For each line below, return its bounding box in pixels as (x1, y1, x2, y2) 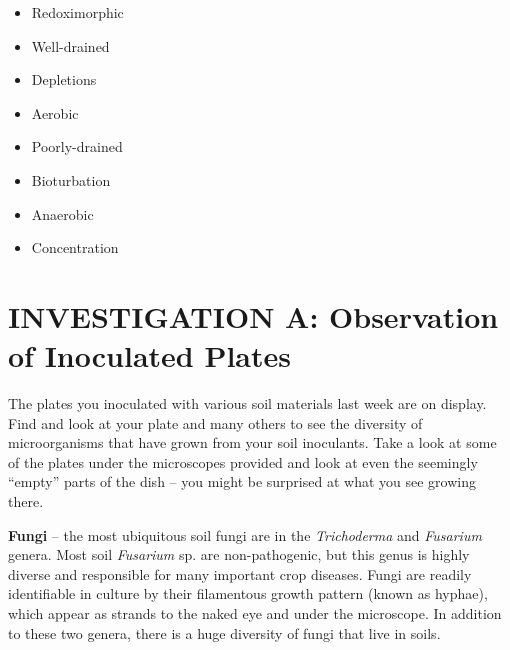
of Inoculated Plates (8, 335, 291, 376)
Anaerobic (31, 203, 94, 224)
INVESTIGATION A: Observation (8, 295, 499, 336)
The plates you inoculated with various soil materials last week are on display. (8, 393, 487, 414)
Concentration (31, 237, 119, 258)
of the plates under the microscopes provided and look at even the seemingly (8, 451, 478, 472)
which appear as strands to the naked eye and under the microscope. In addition (8, 603, 502, 623)
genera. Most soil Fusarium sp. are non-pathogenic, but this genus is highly (8, 544, 470, 565)
